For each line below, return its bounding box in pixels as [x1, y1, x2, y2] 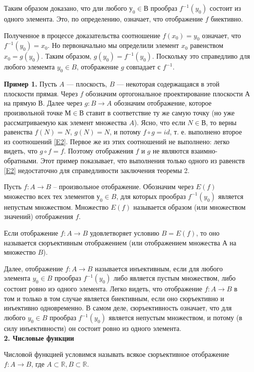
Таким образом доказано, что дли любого [4, 3, 127, 13]
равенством [190, 40, 224, 50]
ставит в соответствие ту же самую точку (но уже [86, 107, 235, 117]
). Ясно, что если [134, 117, 186, 127]
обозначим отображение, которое [114, 98, 212, 108]
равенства [4, 127, 33, 137]
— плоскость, [66, 79, 107, 89]
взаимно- [191, 146, 218, 156]
